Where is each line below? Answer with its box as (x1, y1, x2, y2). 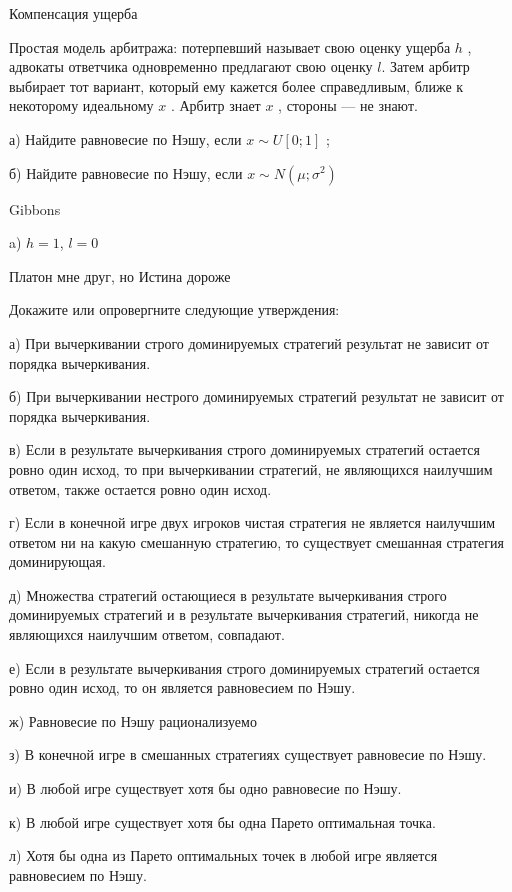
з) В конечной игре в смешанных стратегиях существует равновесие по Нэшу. (9, 744, 487, 765)
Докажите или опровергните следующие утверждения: (9, 299, 340, 320)
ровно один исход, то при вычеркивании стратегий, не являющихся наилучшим (9, 458, 493, 479)
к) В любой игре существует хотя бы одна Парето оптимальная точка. (9, 811, 436, 832)
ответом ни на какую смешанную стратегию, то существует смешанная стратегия (9, 531, 504, 552)
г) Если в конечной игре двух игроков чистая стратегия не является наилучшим (9, 512, 495, 533)
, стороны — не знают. (278, 95, 418, 116)
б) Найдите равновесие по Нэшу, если (9, 162, 243, 183)
